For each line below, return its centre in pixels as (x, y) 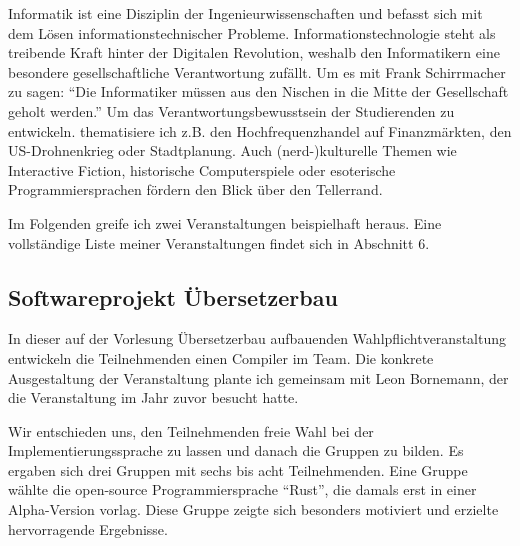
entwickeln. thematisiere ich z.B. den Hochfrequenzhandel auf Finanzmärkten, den (260, 130)
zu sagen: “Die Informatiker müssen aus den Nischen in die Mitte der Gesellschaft (258, 91)
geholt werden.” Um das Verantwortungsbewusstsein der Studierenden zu (231, 110)
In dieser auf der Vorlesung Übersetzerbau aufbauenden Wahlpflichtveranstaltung (257, 338)
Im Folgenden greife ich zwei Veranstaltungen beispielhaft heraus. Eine (225, 222)
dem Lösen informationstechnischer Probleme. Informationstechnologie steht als (252, 32)
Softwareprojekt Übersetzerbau (173, 296)
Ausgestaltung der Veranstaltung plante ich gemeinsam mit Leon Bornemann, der (258, 377)
